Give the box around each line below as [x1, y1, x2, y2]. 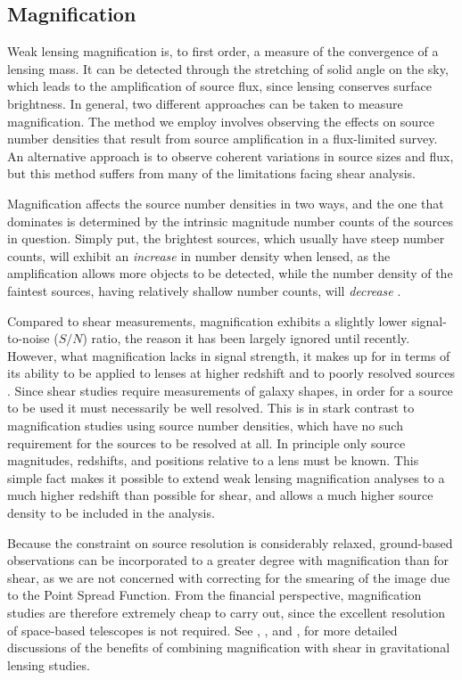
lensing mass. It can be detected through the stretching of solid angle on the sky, [7, 59, 449, 78]
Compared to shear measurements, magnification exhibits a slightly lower [7, 311, 408, 330]
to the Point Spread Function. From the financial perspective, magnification [7, 586, 422, 604]
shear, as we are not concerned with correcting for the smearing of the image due [7, 568, 450, 586]
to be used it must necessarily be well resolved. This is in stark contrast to [7, 398, 415, 417]
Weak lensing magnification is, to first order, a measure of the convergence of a [7, 42, 439, 61]
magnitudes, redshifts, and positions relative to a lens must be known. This [7, 451, 419, 470]
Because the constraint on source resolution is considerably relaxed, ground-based [7, 533, 453, 552]
